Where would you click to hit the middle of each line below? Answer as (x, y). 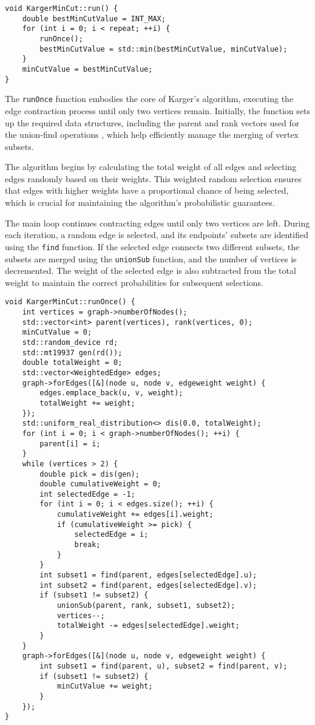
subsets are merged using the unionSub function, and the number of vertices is (151, 258)
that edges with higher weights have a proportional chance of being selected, (147, 190)
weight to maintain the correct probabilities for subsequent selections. (134, 282)
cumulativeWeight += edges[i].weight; (135, 515)
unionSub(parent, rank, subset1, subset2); (146, 606)
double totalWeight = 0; (72, 363)
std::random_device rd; (70, 342)
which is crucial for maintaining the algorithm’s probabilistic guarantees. (140, 203)
